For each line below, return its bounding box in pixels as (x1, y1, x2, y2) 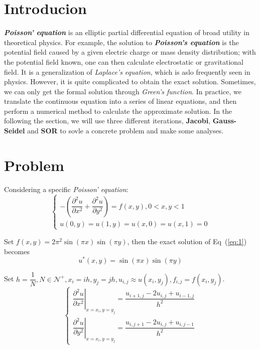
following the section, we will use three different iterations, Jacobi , (4, 115, 211, 126)
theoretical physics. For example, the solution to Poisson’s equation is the (4, 37, 239, 47)
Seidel (4, 125, 25, 136)
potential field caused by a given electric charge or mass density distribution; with (4, 47, 256, 57)
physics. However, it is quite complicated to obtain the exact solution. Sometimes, (4, 76, 256, 87)
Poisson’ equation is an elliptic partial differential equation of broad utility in (4, 27, 250, 38)
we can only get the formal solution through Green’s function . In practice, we (4, 86, 241, 96)
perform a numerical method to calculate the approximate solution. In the (4, 105, 232, 116)
